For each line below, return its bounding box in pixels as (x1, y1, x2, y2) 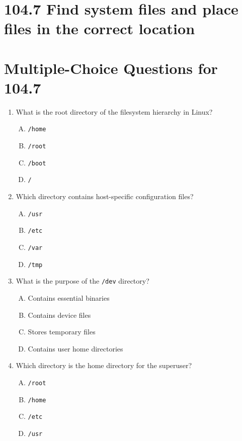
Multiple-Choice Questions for (4, 57, 218, 78)
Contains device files (28, 309, 91, 320)
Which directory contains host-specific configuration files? (16, 191, 194, 202)
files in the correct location (4, 18, 195, 39)
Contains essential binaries (28, 292, 110, 303)
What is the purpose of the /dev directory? (16, 276, 149, 286)
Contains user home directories (28, 343, 123, 354)
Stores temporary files (28, 326, 96, 337)
